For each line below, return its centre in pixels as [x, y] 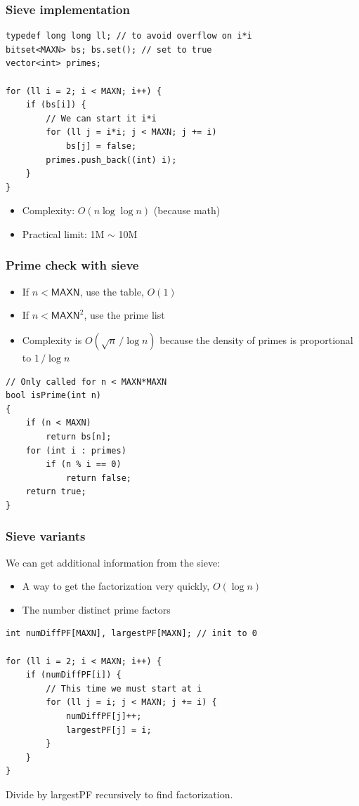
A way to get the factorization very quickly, [116, 586]
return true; [56, 492]
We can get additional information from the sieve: [113, 562]
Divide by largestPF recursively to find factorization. [119, 794]
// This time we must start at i [124, 688]
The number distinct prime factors [96, 609]
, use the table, [112, 291]
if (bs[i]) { [56, 105]
